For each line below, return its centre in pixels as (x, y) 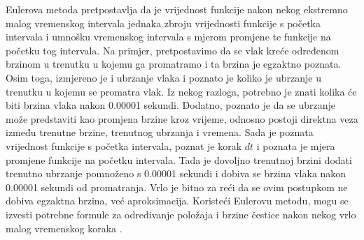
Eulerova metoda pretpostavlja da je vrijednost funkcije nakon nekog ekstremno (177, 9)
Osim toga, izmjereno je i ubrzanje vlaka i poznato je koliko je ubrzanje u (163, 77)
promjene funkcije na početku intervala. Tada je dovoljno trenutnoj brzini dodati (179, 159)
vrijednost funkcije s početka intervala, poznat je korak (124, 145)
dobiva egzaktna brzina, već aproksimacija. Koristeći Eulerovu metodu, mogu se (177, 201)
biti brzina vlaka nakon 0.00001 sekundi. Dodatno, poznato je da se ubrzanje (171, 105)
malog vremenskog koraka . (64, 228)
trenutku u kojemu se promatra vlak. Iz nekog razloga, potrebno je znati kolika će (181, 91)
